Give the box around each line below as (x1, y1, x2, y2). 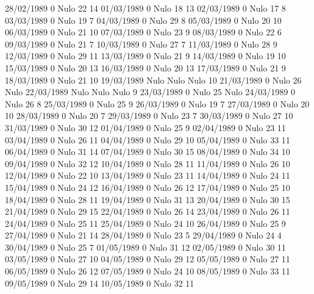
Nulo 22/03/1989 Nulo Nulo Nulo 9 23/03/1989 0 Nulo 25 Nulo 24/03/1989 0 (5, 85, 295, 98)
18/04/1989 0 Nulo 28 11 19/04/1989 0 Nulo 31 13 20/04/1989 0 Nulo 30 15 (5, 193, 290, 206)
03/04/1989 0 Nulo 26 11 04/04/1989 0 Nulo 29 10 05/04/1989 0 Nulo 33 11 (5, 133, 290, 146)
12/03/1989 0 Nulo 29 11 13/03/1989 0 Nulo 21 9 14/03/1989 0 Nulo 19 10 (5, 49, 286, 62)
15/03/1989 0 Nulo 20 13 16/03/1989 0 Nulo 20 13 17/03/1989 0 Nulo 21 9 (5, 61, 286, 74)
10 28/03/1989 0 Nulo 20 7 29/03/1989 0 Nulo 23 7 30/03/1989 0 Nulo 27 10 (5, 109, 293, 122)
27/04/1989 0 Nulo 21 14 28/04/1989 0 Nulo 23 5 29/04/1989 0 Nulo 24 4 (5, 229, 282, 242)
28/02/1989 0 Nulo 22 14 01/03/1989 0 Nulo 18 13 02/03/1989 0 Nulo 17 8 (5, 2, 286, 14)
